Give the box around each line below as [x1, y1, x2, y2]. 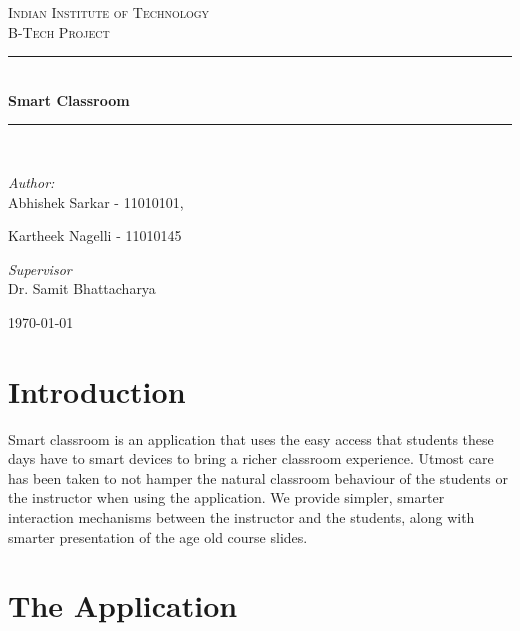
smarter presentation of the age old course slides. [8, 526, 308, 547]
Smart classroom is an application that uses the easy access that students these [8, 428, 494, 449]
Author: [8, 171, 55, 192]
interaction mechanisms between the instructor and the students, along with [8, 507, 475, 528]
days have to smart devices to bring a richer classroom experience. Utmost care [8, 448, 494, 469]
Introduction [8, 370, 186, 411]
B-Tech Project [8, 21, 110, 42]
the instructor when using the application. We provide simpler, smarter [8, 487, 445, 508]
